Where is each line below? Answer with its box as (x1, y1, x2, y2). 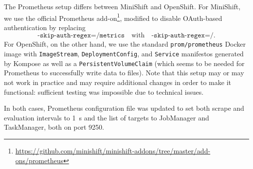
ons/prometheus (15, 155, 63, 165)
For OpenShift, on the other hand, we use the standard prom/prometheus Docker (4, 39, 246, 49)
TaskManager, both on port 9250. (4, 122, 104, 132)
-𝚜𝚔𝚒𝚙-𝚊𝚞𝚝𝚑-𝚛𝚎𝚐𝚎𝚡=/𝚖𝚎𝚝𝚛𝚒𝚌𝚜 (37, 32, 125, 39)
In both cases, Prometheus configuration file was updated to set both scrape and (4, 103, 244, 113)
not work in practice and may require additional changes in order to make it (4, 77, 231, 87)
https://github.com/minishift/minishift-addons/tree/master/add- (15, 145, 211, 155)
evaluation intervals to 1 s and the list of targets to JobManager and (4, 112, 209, 122)
